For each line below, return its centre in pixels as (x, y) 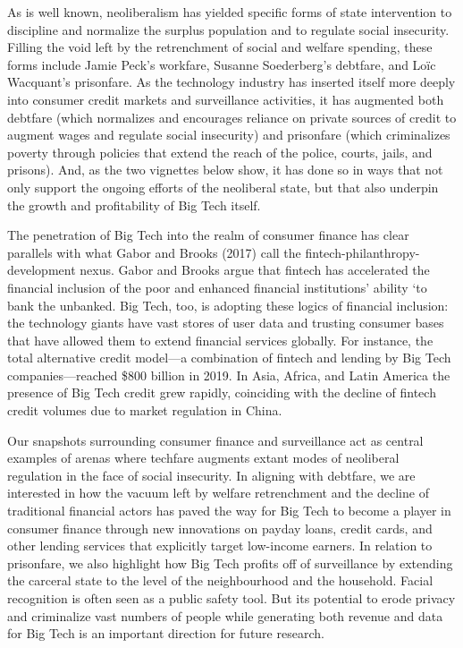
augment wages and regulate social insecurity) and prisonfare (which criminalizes (229, 135)
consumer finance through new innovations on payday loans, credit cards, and (220, 528)
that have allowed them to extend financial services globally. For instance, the (220, 340)
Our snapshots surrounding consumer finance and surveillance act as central (215, 440)
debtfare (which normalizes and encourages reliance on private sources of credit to (232, 117)
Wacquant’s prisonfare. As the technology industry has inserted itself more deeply (231, 82)
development (42, 270)
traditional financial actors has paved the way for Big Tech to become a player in (229, 511)
